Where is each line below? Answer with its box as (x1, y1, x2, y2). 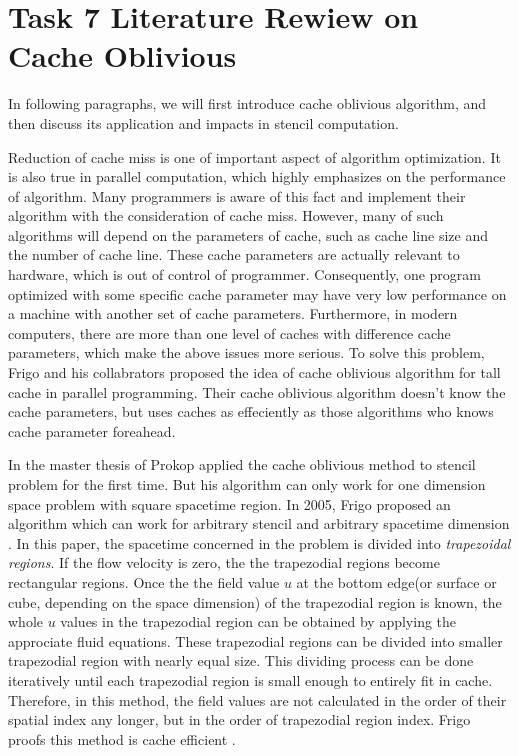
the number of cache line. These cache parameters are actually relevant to (8, 244, 460, 265)
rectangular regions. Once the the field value (8, 571, 280, 592)
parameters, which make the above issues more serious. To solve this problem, (8, 342, 485, 363)
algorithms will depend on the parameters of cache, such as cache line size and (8, 224, 488, 245)
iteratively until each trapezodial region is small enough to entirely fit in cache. (8, 669, 493, 690)
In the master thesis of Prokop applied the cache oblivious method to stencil (8, 454, 476, 475)
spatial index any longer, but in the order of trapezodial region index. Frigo (8, 709, 471, 730)
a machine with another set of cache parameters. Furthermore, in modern (8, 303, 458, 324)
